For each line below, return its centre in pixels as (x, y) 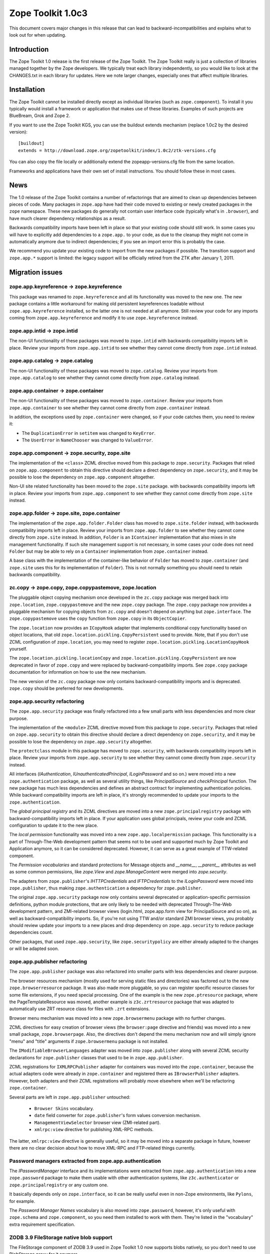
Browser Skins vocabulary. (64, 1108)
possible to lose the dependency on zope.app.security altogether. (81, 741)
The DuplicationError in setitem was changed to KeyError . (89, 433)
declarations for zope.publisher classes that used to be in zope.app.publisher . (96, 1057)
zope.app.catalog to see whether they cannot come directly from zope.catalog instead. (104, 378)
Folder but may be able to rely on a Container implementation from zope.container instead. (109, 551)
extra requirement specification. (42, 1224)
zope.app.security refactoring (47, 701)
